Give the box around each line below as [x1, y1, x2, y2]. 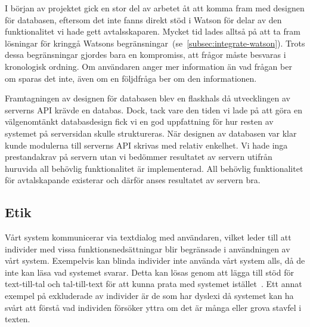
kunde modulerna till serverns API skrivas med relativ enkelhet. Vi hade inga [5, 138, 288, 151]
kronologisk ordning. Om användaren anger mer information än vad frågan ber [5, 60, 292, 72]
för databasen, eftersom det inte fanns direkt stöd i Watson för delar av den [5, 13, 282, 26]
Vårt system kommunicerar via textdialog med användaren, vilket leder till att [5, 231, 292, 243]
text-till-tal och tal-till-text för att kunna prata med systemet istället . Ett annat [5, 277, 302, 290]
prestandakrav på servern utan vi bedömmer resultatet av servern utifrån [5, 150, 272, 163]
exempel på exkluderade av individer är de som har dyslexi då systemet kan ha [5, 289, 294, 302]
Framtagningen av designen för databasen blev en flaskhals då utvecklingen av [5, 92, 290, 104]
